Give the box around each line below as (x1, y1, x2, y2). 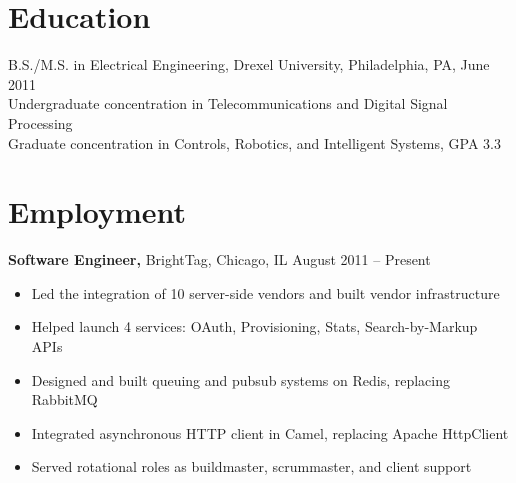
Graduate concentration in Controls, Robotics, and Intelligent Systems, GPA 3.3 (8, 132, 501, 153)
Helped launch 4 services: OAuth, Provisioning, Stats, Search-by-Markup (31, 316, 478, 337)
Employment (8, 191, 187, 232)
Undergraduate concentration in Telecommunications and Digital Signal (8, 93, 448, 114)
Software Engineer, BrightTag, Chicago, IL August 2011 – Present (8, 249, 431, 270)
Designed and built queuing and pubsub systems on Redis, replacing (31, 369, 451, 390)
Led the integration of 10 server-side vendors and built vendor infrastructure (31, 282, 500, 303)
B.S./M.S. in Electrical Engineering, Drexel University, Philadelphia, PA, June (8, 54, 490, 75)
